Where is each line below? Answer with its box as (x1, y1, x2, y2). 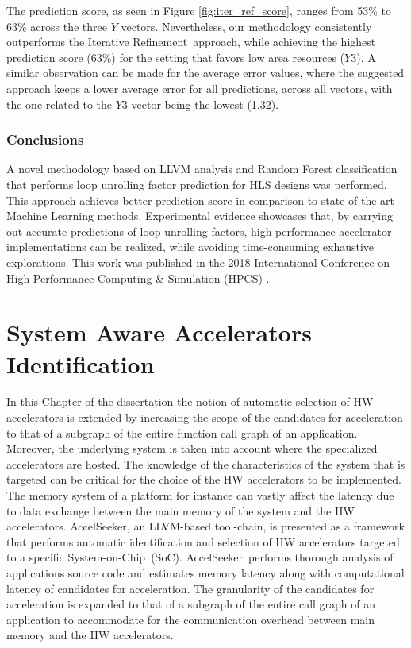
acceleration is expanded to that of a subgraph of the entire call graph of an (6, 596, 376, 612)
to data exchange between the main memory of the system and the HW (6, 502, 355, 519)
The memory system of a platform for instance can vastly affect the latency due (6, 487, 394, 503)
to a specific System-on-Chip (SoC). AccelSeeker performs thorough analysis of (6, 549, 394, 565)
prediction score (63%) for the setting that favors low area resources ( (6, 48, 345, 65)
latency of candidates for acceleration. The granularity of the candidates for (6, 580, 375, 596)
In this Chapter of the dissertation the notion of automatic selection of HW (6, 393, 374, 410)
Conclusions (6, 129, 84, 149)
